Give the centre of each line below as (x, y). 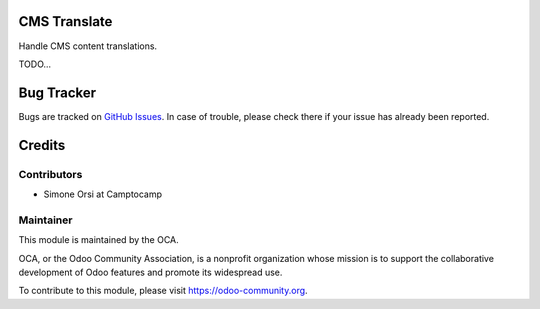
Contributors (50, 174)
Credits (42, 145)
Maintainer (45, 220)
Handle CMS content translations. (88, 46)
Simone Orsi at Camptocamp (103, 194)
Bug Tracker (57, 92)
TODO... (35, 64)
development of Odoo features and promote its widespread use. (150, 272)
